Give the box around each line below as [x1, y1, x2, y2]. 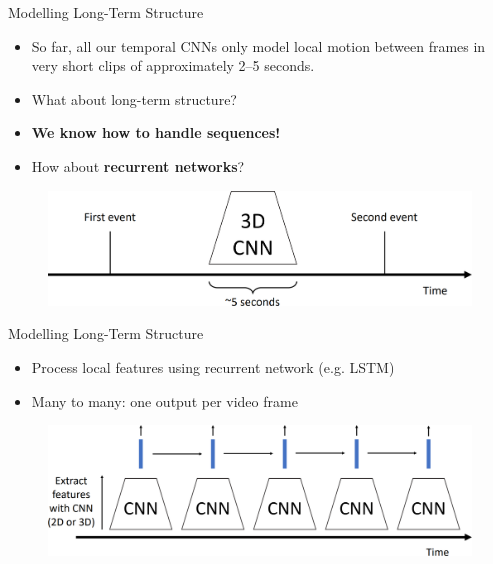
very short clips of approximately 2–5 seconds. [31, 55, 315, 76]
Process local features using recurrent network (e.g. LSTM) [31, 356, 395, 377]
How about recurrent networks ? [31, 155, 245, 176]
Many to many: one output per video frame [31, 390, 298, 411]
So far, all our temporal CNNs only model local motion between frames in [31, 35, 486, 56]
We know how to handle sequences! [31, 122, 281, 143]
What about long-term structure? [31, 88, 237, 109]
